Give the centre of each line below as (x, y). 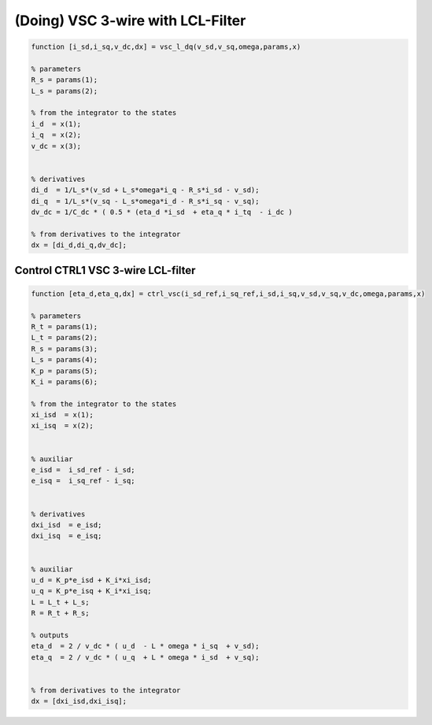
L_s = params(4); (65, 360)
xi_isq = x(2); (63, 426)
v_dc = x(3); (56, 146)
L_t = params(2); (65, 338)
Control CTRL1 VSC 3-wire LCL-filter (105, 270)
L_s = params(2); (65, 91)
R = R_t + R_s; (60, 613)
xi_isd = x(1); (63, 415)
